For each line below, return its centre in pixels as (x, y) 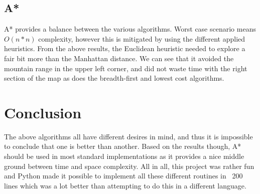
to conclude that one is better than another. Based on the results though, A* (123, 146)
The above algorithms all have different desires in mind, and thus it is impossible (128, 136)
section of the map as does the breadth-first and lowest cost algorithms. (114, 78)
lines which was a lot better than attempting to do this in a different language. (125, 185)
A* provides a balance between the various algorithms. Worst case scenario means (130, 29)
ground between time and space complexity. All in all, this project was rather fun (129, 166)
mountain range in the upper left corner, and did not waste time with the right (126, 68)
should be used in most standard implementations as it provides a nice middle (124, 156)
